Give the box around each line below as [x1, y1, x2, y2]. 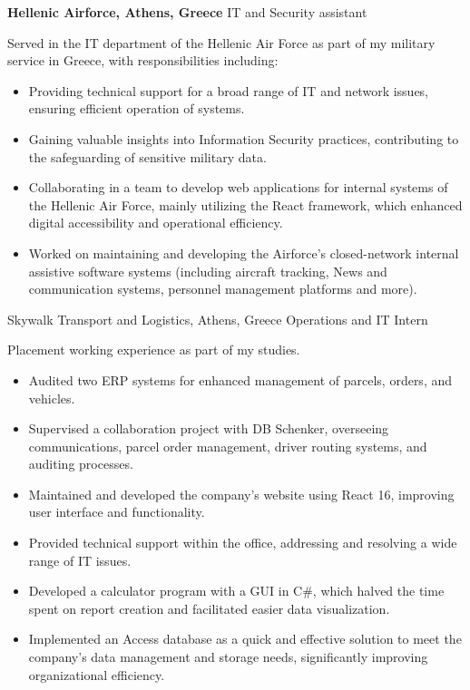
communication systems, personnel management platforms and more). [28, 279, 417, 298]
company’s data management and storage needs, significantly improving [28, 647, 428, 666]
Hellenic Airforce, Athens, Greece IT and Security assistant [7, 3, 367, 21]
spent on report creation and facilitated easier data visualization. [28, 598, 390, 617]
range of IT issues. [28, 550, 132, 569]
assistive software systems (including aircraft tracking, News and [28, 261, 387, 280]
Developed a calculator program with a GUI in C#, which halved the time [28, 581, 445, 600]
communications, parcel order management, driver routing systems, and [28, 436, 427, 455]
